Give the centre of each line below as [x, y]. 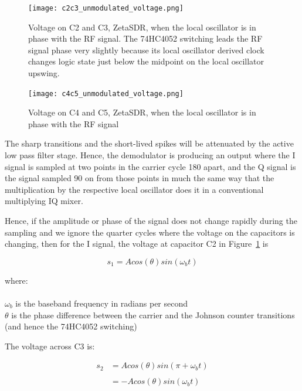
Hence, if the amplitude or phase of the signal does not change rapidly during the [151, 221]
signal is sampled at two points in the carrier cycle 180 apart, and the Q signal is [150, 166]
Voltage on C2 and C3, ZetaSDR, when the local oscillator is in [142, 27]
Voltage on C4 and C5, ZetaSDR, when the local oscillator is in [142, 112]
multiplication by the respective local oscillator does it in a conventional [134, 189]
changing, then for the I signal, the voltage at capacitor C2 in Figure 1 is [137, 244]
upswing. [44, 73]
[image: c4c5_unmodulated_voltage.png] [106, 93]
